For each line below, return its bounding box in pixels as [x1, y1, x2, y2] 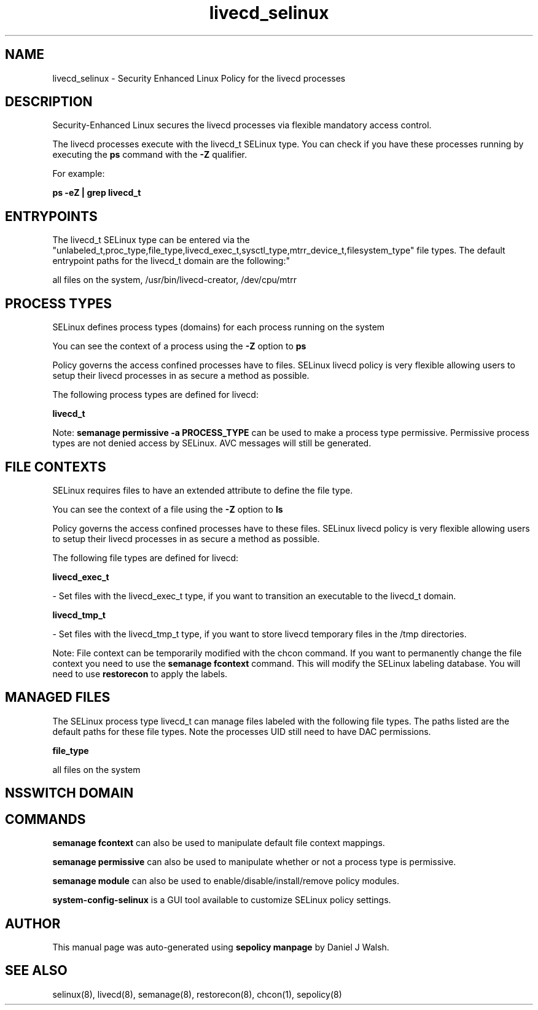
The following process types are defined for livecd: [52, 389, 259, 400]
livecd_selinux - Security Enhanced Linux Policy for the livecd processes [52, 72, 346, 84]
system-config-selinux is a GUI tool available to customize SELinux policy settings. [52, 895, 391, 906]
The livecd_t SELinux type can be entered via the [52, 235, 250, 246]
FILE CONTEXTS [5, 459, 106, 475]
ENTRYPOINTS [5, 208, 98, 224]
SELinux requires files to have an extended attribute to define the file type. [52, 484, 353, 495]
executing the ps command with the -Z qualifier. [52, 149, 247, 160]
